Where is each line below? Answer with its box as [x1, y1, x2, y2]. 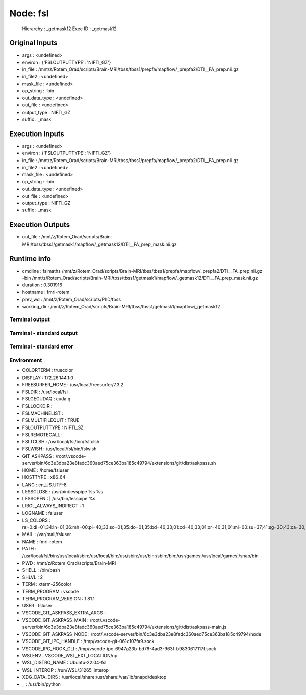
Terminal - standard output [9, 329, 78, 336]
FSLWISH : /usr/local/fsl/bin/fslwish [22, 446, 97, 452]
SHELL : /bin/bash [22, 567, 61, 573]
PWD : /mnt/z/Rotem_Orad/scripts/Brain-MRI [22, 559, 116, 566]
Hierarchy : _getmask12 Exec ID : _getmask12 [22, 25, 117, 32]
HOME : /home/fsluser [22, 467, 69, 473]
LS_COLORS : [22, 517, 50, 523]
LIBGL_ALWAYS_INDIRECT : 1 [22, 502, 84, 509]
